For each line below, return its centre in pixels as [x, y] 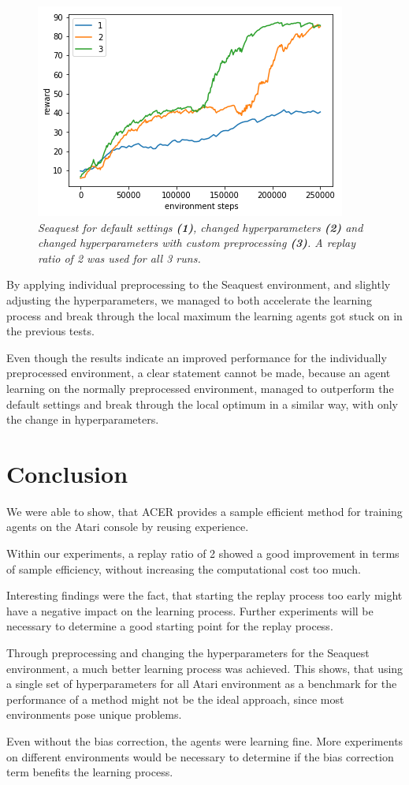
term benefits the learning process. [90, 772]
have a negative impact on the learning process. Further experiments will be [190, 610]
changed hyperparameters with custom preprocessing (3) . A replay [197, 243]
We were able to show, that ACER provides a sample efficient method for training [204, 511]
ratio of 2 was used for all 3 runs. [119, 258]
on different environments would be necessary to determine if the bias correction [200, 756]
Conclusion [67, 473]
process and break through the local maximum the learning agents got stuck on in [204, 315]
